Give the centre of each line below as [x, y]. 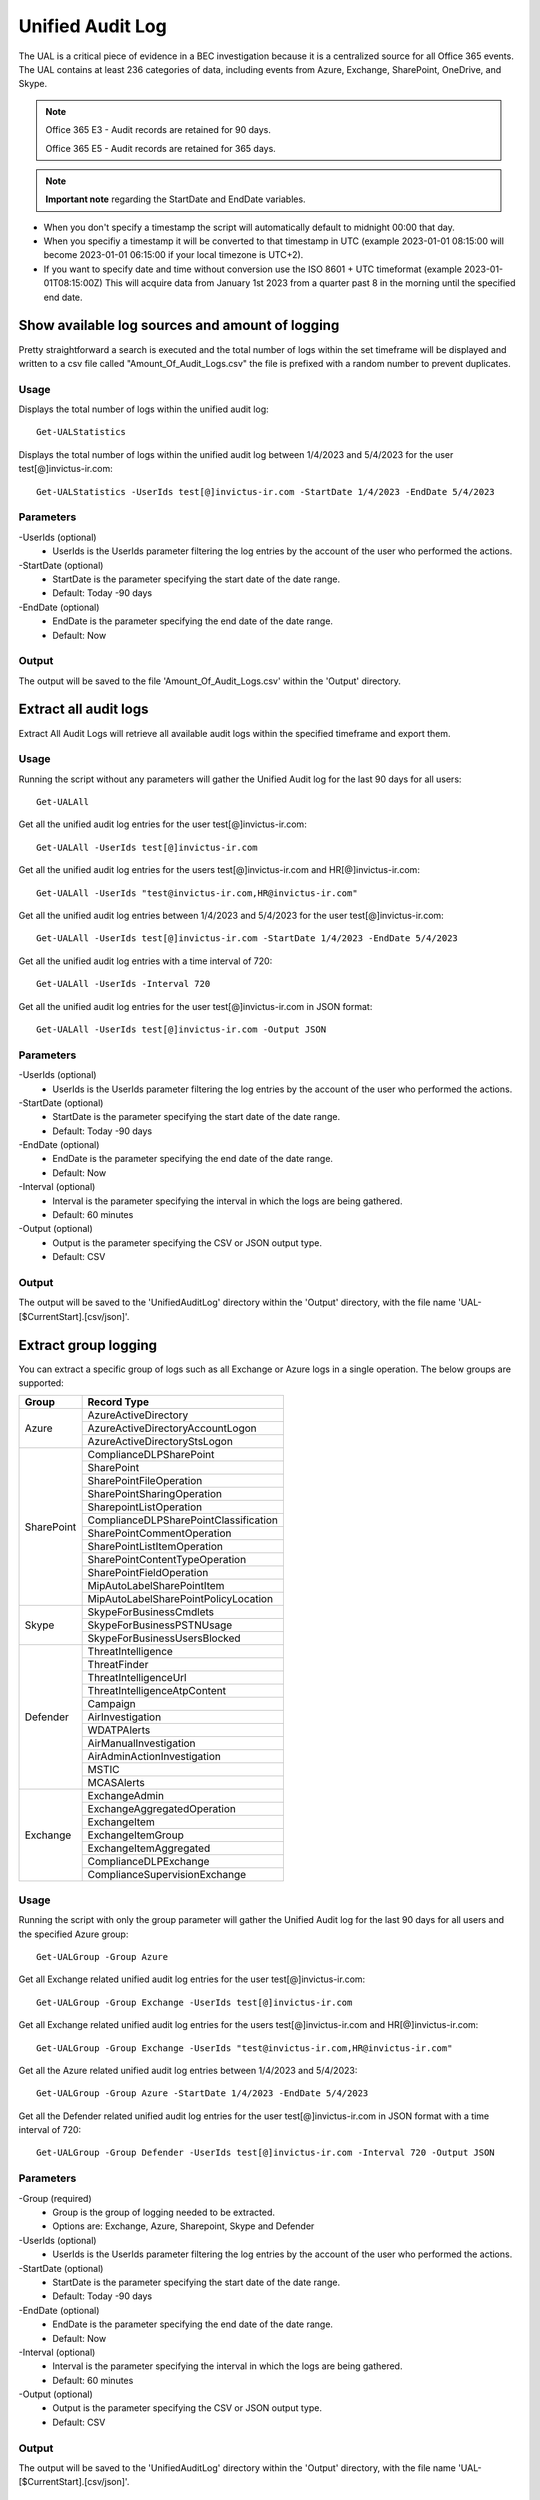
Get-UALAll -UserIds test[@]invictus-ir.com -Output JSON [181, 1029]
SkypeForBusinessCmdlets [151, 1612]
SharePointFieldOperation [148, 1573]
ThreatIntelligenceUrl [137, 1678]
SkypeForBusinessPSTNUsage [160, 1625]
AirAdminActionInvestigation [154, 1757]
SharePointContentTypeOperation [167, 1560]
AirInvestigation [124, 1717]
